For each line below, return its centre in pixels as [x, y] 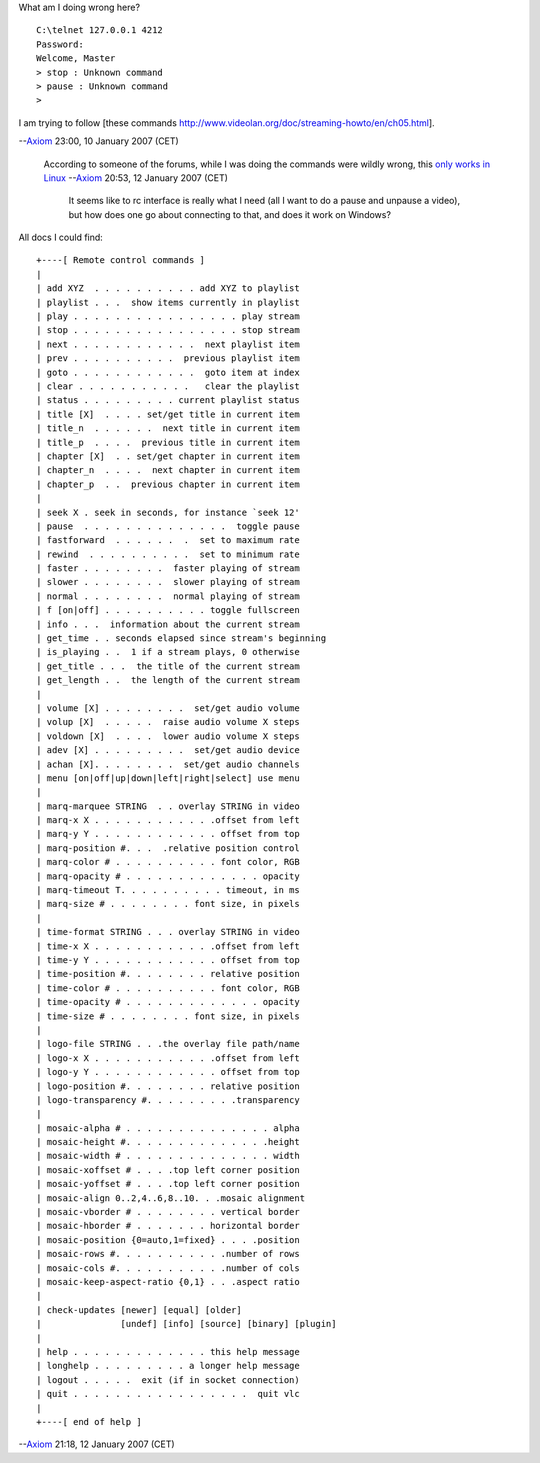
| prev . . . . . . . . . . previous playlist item [168, 358]
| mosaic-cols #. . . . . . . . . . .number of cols [168, 1268]
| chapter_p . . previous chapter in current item [168, 484]
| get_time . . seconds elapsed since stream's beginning [181, 638]
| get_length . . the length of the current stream [168, 680]
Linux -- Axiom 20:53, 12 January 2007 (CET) [136, 177]
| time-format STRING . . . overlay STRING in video [168, 932]
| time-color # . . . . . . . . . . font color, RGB [168, 988]
